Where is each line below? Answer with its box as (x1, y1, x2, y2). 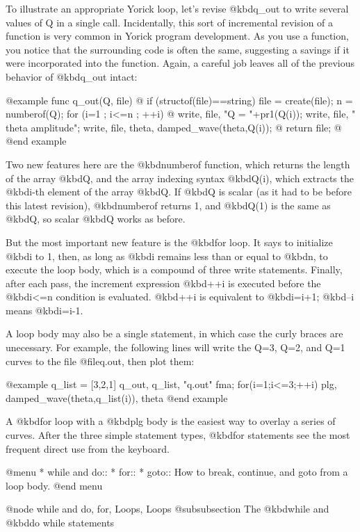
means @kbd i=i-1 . (6, 303, 83, 317)
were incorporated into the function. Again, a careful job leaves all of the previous (6, 56, 355, 70)
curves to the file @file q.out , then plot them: (6, 353, 195, 368)
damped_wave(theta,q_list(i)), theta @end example (6, 390, 228, 405)
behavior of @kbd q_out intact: (6, 69, 138, 83)
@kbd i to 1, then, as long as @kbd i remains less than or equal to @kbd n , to (6, 248, 328, 263)
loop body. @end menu (6, 478, 103, 492)
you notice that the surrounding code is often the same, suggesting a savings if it (6, 42, 350, 56)
